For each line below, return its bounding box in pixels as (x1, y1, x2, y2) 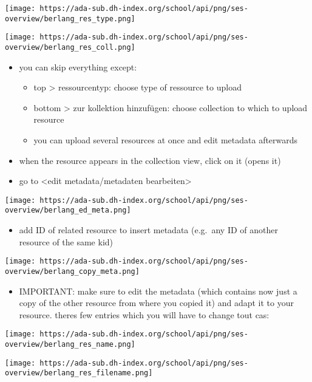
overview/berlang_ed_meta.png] (5, 206, 131, 215)
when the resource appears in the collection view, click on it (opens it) (19, 154, 281, 166)
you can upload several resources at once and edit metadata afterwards (33, 134, 298, 146)
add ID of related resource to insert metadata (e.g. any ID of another (19, 223, 278, 236)
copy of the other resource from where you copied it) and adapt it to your (19, 296, 294, 309)
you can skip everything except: (19, 60, 137, 73)
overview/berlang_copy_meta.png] (5, 267, 140, 276)
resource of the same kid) (19, 235, 114, 248)
